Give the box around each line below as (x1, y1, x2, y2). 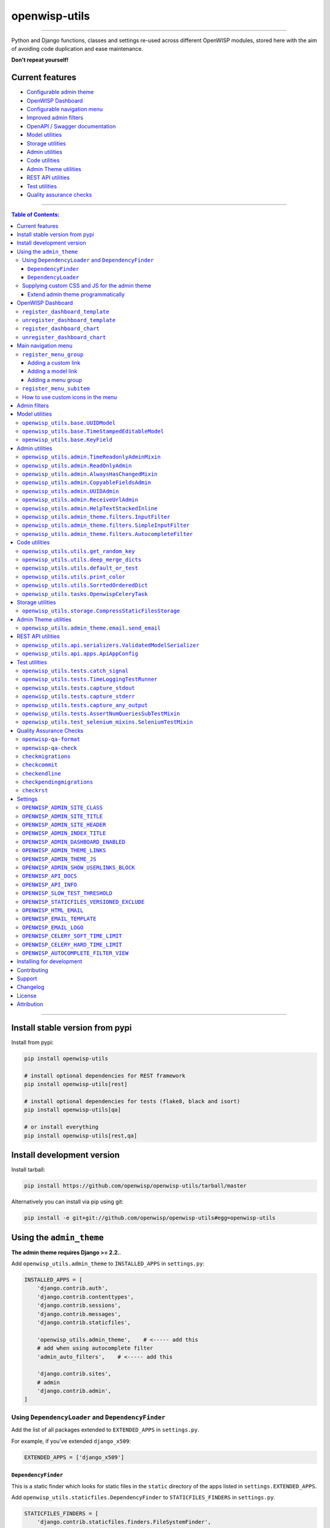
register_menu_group (22, 351, 84, 358)
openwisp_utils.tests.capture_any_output (22, 702, 148, 708)
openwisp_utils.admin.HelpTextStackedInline (22, 505, 158, 512)
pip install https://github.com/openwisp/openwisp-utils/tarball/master (24, 1183, 247, 1189)
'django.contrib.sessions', (37, 1302, 122, 1309)
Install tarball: (11, 1166, 46, 1174)
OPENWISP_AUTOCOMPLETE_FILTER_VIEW (22, 949, 129, 957)
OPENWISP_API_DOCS (22, 873, 78, 880)
